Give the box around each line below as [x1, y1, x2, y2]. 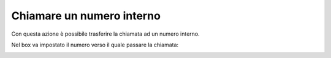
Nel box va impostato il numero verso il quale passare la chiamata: [11, 41, 179, 48]
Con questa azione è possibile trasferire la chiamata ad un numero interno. [11, 30, 200, 37]
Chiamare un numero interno [11, 9, 161, 22]
